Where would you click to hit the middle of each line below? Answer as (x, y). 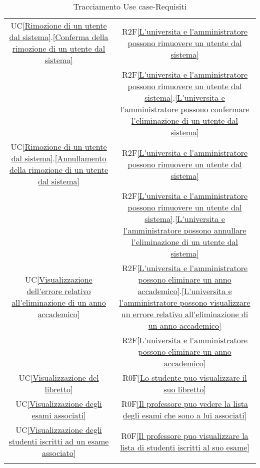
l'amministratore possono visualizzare (185, 302)
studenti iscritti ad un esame (59, 441)
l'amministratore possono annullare (185, 230)
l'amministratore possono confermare (185, 109)
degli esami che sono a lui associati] (185, 415)
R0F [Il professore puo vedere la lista (185, 404)
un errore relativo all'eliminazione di (185, 314)
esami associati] (59, 415)
